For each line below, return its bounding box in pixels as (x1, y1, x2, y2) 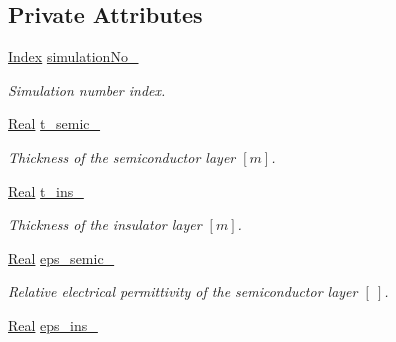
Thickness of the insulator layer (8, 214, 202, 235)
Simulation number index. (8, 79, 166, 100)
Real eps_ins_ (8, 314, 98, 335)
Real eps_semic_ (8, 247, 115, 268)
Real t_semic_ (8, 113, 101, 134)
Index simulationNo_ (8, 46, 139, 67)
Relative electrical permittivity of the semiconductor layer (8, 281, 358, 302)
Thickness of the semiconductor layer (8, 146, 236, 167)
